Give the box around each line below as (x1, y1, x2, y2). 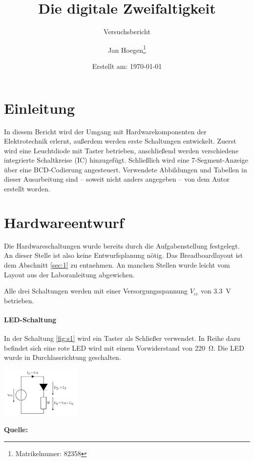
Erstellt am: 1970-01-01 (92, 61, 162, 71)
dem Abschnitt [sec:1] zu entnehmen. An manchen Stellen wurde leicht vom (4, 259, 230, 270)
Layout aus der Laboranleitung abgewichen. (4, 269, 135, 279)
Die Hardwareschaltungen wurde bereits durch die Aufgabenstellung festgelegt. (4, 240, 240, 251)
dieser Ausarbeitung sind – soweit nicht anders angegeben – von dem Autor (4, 174, 230, 184)
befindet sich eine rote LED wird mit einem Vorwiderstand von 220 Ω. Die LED (4, 342, 245, 353)
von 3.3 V (200, 286, 231, 296)
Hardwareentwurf (4, 212, 124, 232)
